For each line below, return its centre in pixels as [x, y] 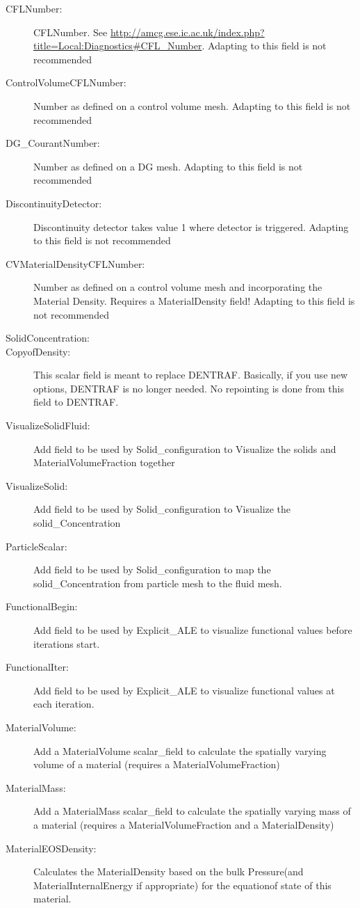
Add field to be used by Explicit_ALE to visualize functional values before [193, 630]
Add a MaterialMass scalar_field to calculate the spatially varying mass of [192, 811]
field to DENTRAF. [76, 402]
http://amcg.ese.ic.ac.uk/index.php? [187, 32]
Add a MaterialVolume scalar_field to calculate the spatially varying [180, 750]
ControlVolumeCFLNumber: [66, 82]
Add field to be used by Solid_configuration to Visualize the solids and [185, 448]
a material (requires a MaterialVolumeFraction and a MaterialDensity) [184, 824]
